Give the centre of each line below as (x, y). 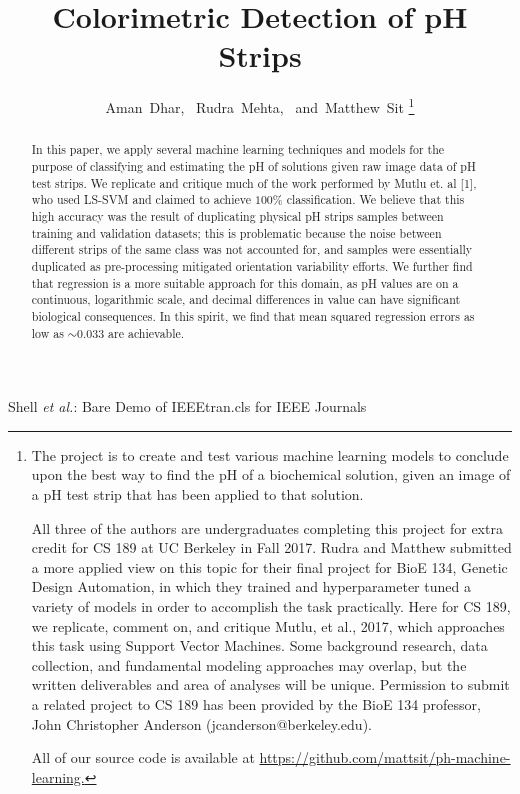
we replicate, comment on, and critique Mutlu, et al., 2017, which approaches (268, 625)
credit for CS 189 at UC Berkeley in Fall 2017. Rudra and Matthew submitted (271, 547)
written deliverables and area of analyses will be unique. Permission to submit (270, 684)
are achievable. (146, 332)
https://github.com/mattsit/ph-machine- (385, 757)
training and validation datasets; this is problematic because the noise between (236, 232)
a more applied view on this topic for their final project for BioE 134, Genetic (269, 566)
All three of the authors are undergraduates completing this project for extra (267, 527)
